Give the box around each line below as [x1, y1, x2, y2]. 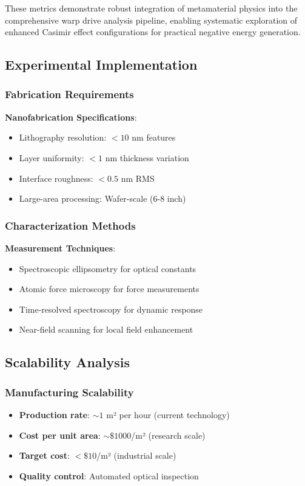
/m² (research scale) [131, 428, 206, 441]
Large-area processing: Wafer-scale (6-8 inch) [19, 192, 186, 205]
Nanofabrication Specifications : [5, 110, 137, 123]
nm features [132, 131, 176, 144]
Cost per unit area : [19, 428, 101, 441]
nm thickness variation [105, 151, 189, 164]
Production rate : [19, 408, 90, 421]
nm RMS [121, 171, 155, 184]
